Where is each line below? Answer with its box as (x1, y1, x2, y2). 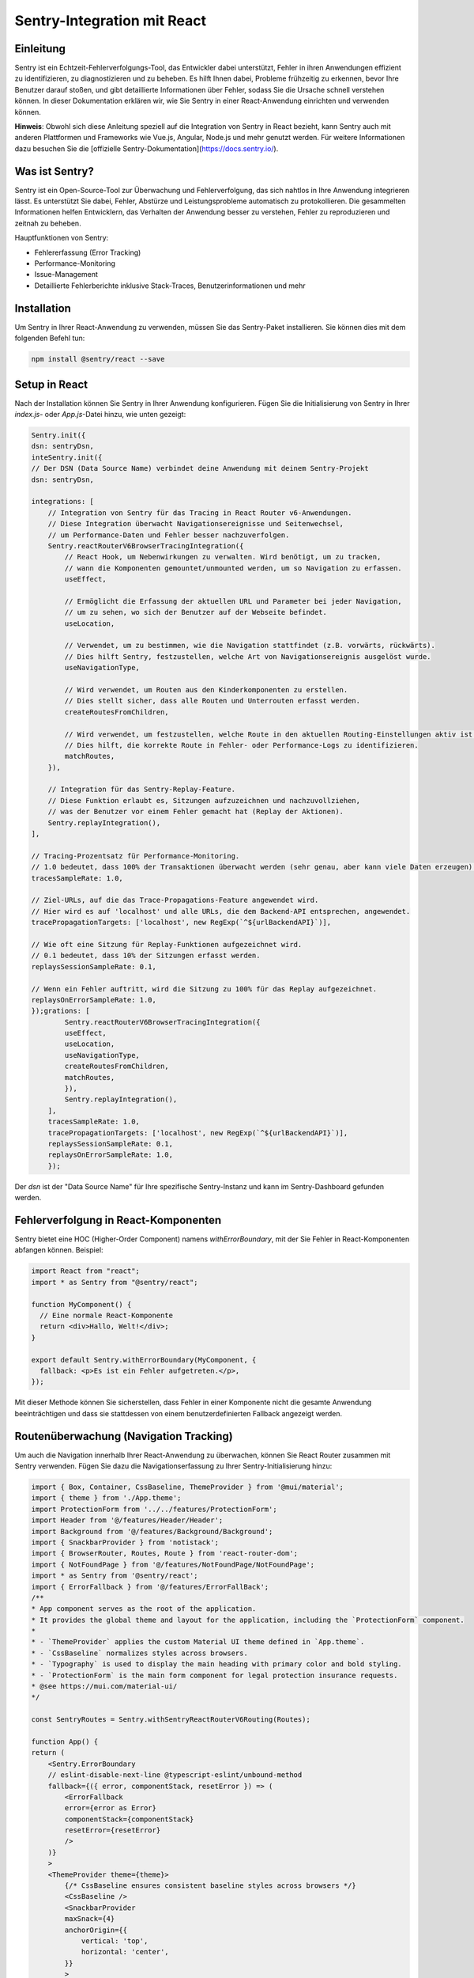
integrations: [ (31, 497, 95, 506)
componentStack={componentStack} (64, 1814, 194, 1824)
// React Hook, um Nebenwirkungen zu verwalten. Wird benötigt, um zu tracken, (64, 552, 382, 562)
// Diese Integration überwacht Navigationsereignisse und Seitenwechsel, (47, 519, 344, 529)
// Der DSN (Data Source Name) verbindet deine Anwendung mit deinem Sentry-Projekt (31, 464, 369, 473)
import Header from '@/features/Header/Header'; (31, 1516, 224, 1525)
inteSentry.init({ (31, 453, 103, 462)
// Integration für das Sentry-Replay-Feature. (47, 785, 236, 794)
